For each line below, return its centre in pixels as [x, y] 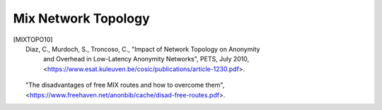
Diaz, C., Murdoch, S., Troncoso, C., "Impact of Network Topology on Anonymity [143, 49]
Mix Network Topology [81, 18]
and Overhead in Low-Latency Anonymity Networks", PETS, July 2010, [146, 59]
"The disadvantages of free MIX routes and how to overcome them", [125, 85]
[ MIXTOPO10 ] [33, 39]
